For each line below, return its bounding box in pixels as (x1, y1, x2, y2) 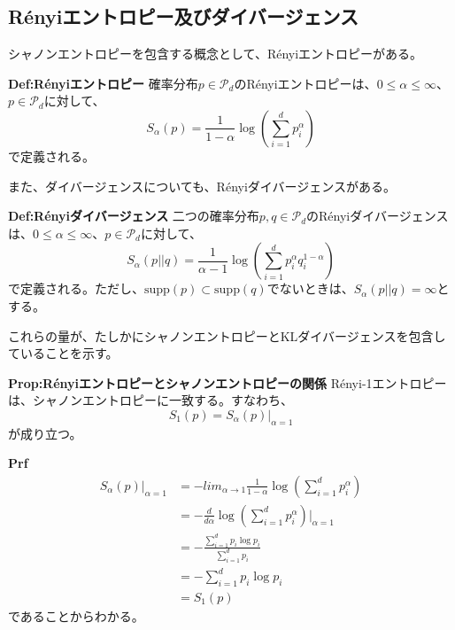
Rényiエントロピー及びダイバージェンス (8, 3, 359, 30)
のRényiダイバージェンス (306, 206, 449, 225)
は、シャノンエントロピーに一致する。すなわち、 (8, 391, 293, 409)
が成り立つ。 (8, 424, 82, 442)
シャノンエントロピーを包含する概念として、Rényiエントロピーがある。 (8, 44, 423, 63)
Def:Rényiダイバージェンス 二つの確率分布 (8, 206, 259, 225)
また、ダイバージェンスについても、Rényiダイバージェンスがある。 (8, 176, 396, 195)
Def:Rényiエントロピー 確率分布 (8, 74, 198, 92)
